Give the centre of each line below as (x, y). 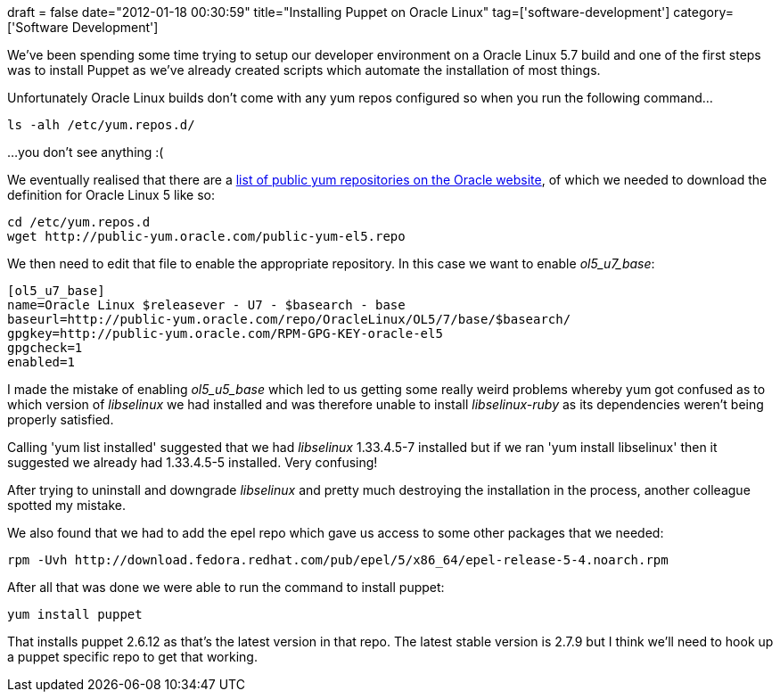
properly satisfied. (61, 419)
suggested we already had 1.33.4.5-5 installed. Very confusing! (193, 462)
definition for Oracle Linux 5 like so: (111, 195)
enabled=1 (41, 362)
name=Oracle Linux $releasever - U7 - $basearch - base (206, 305)
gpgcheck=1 (45, 348)
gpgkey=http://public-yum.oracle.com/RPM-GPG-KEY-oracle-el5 (225, 333)
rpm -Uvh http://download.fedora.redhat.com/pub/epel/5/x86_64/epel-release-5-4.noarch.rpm (338, 560)
